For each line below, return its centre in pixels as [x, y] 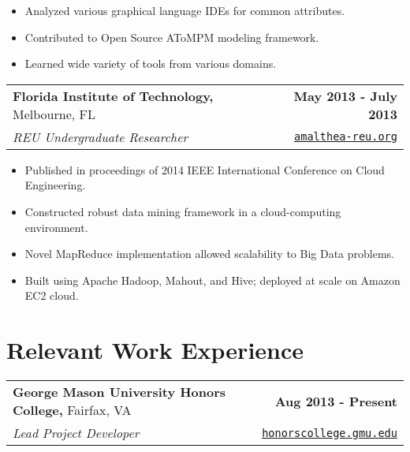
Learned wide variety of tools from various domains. [151, 64]
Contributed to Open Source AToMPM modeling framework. [172, 37]
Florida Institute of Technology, [113, 95]
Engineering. [55, 185]
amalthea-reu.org [346, 137]
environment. [56, 227]
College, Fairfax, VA [72, 410]
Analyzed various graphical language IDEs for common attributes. [185, 10]
